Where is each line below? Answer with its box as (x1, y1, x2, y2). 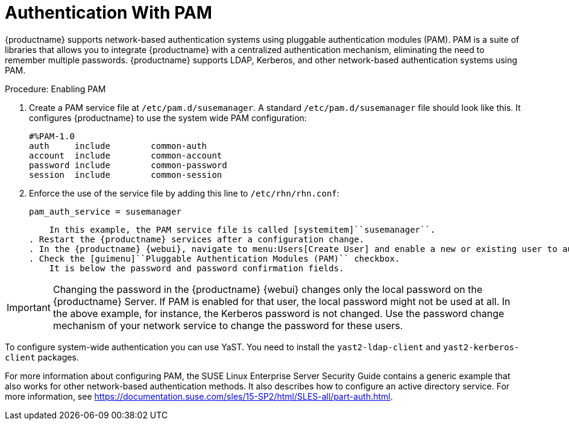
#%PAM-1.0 (29, 131, 75, 141)
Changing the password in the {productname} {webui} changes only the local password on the (52, 283, 483, 295)
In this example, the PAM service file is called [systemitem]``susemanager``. (49, 224, 436, 235)
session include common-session (29, 169, 222, 180)
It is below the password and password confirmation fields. (49, 263, 344, 273)
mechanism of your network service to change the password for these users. (52, 319, 403, 332)
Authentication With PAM (5, 2, 212, 23)
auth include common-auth (29, 140, 207, 151)
